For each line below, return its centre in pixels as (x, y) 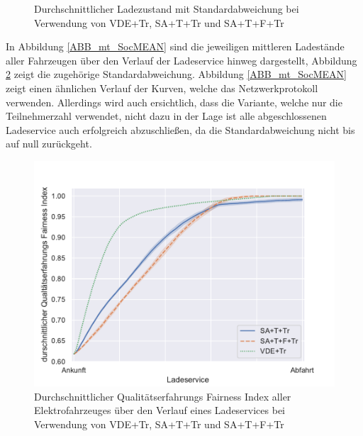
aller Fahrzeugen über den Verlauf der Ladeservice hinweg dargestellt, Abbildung (181, 60)
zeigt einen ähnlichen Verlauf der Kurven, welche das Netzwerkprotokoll (162, 88)
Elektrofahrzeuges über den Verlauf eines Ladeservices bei (160, 410)
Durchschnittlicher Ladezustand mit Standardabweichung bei (167, 9)
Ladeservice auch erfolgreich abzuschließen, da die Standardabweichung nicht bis (180, 129)
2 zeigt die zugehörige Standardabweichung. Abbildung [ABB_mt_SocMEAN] (176, 74)
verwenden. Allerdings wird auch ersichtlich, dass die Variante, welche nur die (174, 102)
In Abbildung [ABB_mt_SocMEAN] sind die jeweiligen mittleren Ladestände (175, 46)
